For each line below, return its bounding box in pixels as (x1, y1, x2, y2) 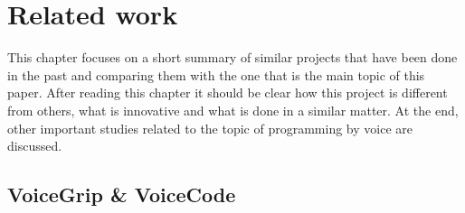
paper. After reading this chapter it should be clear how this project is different (7, 83, 448, 102)
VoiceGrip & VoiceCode (7, 181, 236, 208)
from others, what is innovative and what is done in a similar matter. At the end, (7, 100, 459, 119)
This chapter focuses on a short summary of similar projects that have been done (7, 48, 458, 67)
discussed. (7, 136, 62, 155)
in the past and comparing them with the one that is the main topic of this (7, 65, 425, 84)
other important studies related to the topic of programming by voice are (7, 118, 413, 137)
